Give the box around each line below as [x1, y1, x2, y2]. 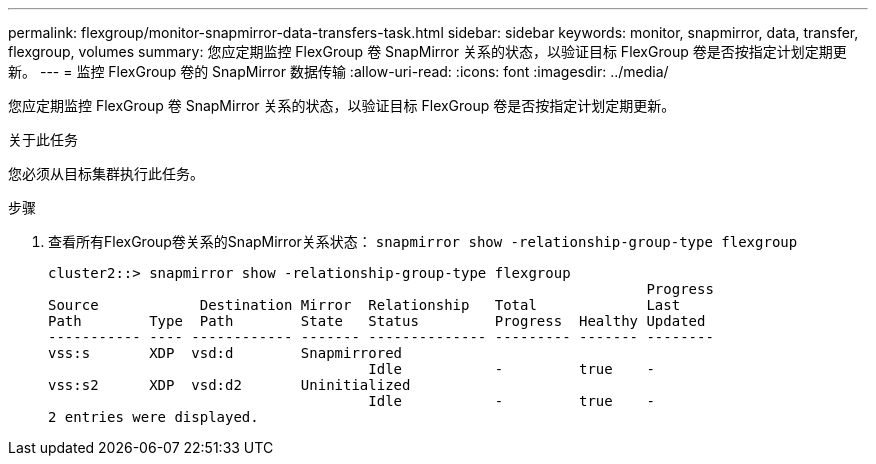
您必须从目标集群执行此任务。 [8, 165, 204, 182]
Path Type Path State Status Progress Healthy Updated [48, 313, 706, 329]
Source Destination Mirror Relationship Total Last [48, 297, 681, 313]
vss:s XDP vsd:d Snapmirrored [48, 345, 403, 361]
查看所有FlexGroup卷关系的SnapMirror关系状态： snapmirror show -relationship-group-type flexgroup [48, 233, 798, 250]
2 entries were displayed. [48, 409, 259, 425]
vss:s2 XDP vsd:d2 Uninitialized [48, 377, 411, 393]
